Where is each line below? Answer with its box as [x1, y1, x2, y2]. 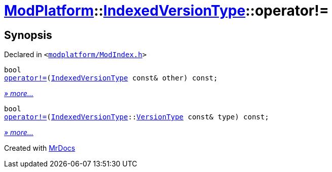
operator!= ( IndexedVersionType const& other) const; [4, 74, 218, 82]
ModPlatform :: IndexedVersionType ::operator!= [4, 2, 329, 19]
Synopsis [4, 28, 52, 41]
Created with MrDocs [4, 144, 76, 153]
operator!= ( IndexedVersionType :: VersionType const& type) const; [4, 113, 269, 121]
